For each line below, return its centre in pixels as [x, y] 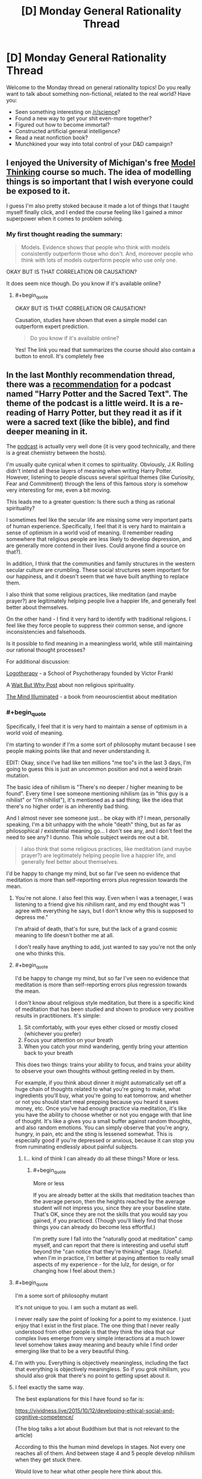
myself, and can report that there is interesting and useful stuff [111, 1245]
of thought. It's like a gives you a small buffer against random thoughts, [103, 1121]
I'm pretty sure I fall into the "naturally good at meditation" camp [113, 1238]
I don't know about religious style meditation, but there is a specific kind [104, 1003]
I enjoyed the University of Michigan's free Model [101, 163]
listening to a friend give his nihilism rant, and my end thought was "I [100, 904]
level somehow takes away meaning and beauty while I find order [96, 1344]
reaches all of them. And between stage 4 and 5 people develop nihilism [105, 1453]
